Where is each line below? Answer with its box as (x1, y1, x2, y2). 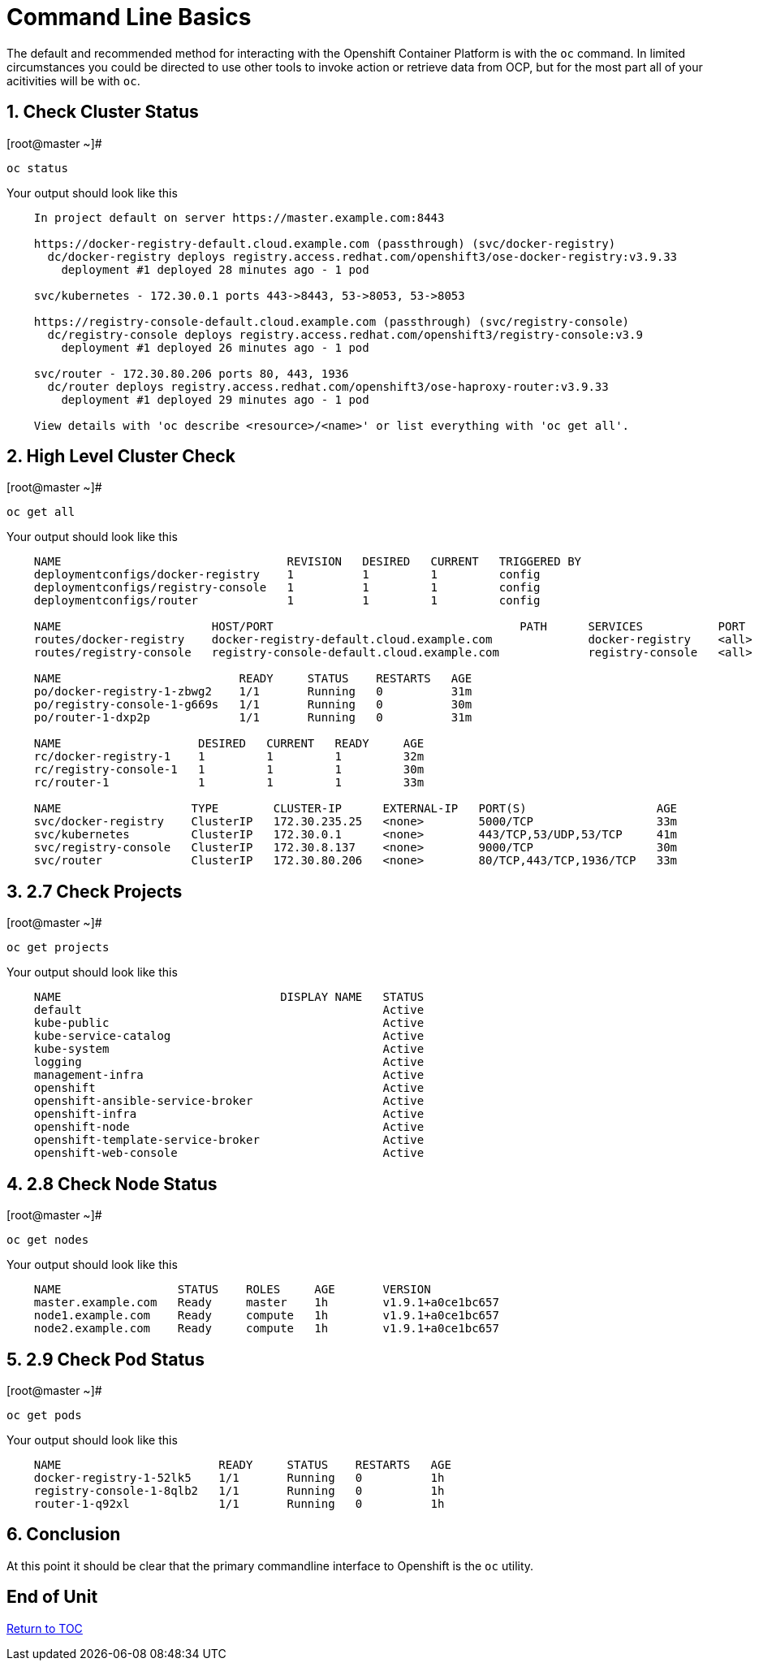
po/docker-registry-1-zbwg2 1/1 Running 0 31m (33, 685, 472, 699)
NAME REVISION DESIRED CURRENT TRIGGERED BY (33, 555, 582, 569)
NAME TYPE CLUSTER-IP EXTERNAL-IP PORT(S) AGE (33, 802, 678, 816)
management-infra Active (33, 1068, 425, 1082)
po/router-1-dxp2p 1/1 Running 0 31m (33, 711, 472, 725)
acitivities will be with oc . (6, 73, 140, 88)
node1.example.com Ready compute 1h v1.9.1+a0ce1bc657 (33, 1309, 499, 1323)
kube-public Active (33, 1016, 425, 1030)
